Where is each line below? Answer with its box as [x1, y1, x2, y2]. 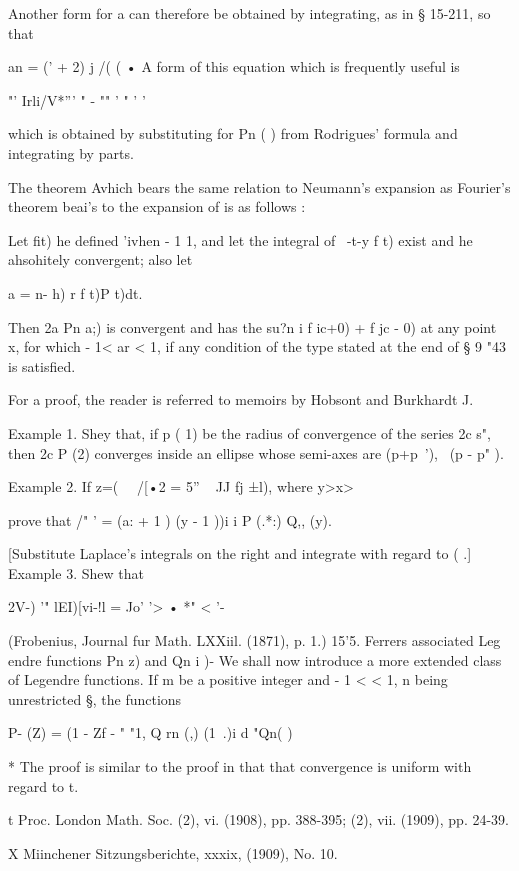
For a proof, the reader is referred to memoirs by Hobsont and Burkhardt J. [8, 389, 474, 410]
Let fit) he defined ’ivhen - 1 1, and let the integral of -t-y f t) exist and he [8, 229, 473, 250]
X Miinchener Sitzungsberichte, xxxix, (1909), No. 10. [8, 842, 338, 863]
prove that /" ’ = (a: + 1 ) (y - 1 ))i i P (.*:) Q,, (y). [8, 509, 332, 530]
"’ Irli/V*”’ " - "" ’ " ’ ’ [8, 89, 146, 110]
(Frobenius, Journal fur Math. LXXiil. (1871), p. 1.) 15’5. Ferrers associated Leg [8, 630, 501, 651]
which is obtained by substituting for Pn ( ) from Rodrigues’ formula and [8, 123, 458, 144]
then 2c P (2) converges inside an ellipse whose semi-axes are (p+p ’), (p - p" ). [8, 442, 504, 463]
